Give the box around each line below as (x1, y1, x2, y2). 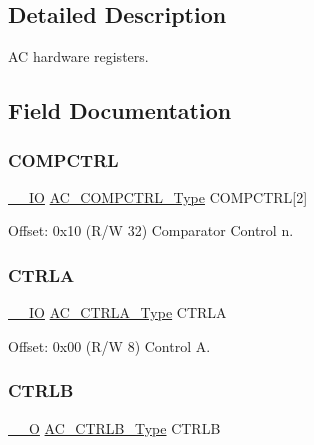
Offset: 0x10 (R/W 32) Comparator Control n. (8, 220, 294, 241)
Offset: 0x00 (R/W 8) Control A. (8, 335, 211, 356)
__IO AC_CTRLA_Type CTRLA (8, 302, 227, 323)
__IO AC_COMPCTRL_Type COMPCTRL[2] (8, 186, 308, 207)
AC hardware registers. (8, 46, 149, 67)
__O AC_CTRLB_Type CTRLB (8, 417, 221, 438)
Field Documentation (8, 95, 232, 126)
